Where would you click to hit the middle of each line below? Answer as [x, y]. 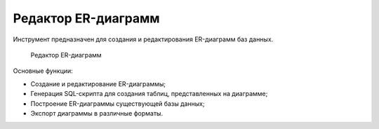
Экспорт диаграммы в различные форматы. [97, 113]
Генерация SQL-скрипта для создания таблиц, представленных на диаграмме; [149, 94]
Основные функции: [43, 71]
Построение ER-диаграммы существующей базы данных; [118, 103]
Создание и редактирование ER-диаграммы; [98, 83]
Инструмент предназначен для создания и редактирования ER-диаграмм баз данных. [143, 39]
